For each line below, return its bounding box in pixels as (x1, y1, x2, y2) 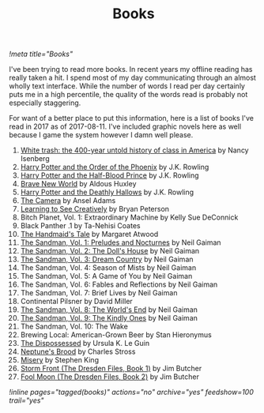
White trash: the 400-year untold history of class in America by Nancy (20, 145, 249, 155)
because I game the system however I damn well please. (9, 130, 194, 140)
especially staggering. (9, 98, 81, 107)
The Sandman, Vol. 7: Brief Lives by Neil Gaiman (20, 288, 178, 298)
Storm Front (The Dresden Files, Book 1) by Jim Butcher (20, 364, 202, 374)
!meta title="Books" (9, 49, 74, 59)
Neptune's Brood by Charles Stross (20, 347, 136, 356)
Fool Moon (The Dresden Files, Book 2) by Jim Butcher (20, 372, 200, 381)
